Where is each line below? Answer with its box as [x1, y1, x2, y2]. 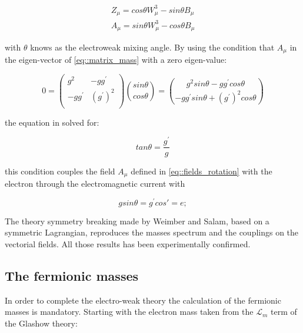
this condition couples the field [5, 164, 115, 177]
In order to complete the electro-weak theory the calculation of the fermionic [5, 294, 281, 306]
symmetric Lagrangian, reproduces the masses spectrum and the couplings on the [5, 226, 299, 238]
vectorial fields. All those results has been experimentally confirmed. [5, 237, 251, 250]
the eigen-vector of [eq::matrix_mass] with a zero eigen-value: [5, 53, 227, 66]
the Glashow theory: [5, 317, 78, 329]
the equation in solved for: [5, 116, 99, 128]
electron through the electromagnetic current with [5, 177, 185, 189]
